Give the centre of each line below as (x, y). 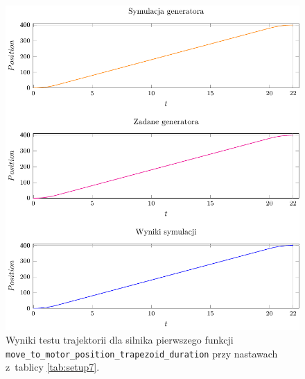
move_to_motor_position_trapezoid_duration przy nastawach (142, 353)
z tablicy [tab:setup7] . (53, 367)
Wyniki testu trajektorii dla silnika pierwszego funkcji (120, 340)
